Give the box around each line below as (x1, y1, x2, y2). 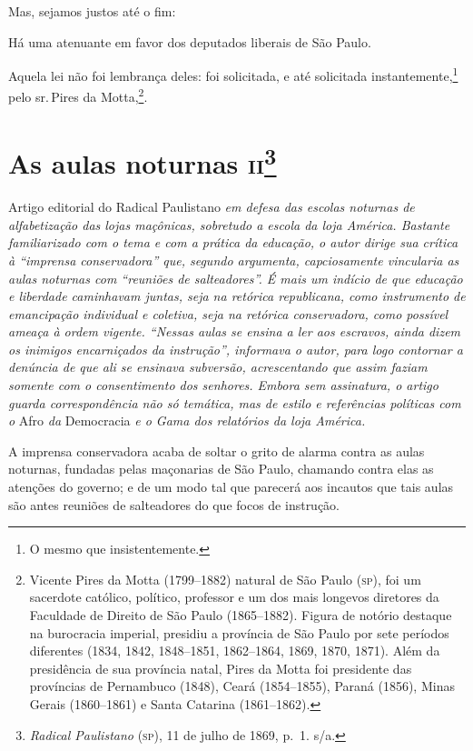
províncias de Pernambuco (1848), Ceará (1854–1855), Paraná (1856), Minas (29, 676, 455, 696)
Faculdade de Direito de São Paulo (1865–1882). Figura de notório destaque (29, 606, 452, 625)
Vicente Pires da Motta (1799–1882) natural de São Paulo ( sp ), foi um (29, 569, 421, 588)
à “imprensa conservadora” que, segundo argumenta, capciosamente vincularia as (8, 250, 459, 269)
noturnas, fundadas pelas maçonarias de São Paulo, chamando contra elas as (8, 459, 434, 478)
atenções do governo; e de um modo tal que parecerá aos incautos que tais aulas (8, 477, 454, 496)
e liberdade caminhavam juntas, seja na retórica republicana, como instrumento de (8, 286, 466, 305)
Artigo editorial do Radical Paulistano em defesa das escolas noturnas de (8, 197, 415, 216)
